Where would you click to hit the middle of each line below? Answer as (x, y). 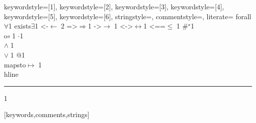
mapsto (15, 64)
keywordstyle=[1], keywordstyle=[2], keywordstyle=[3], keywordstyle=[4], (114, 6)
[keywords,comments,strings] (47, 114)
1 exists (20, 26)
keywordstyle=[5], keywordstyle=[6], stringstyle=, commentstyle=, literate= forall (128, 16)
